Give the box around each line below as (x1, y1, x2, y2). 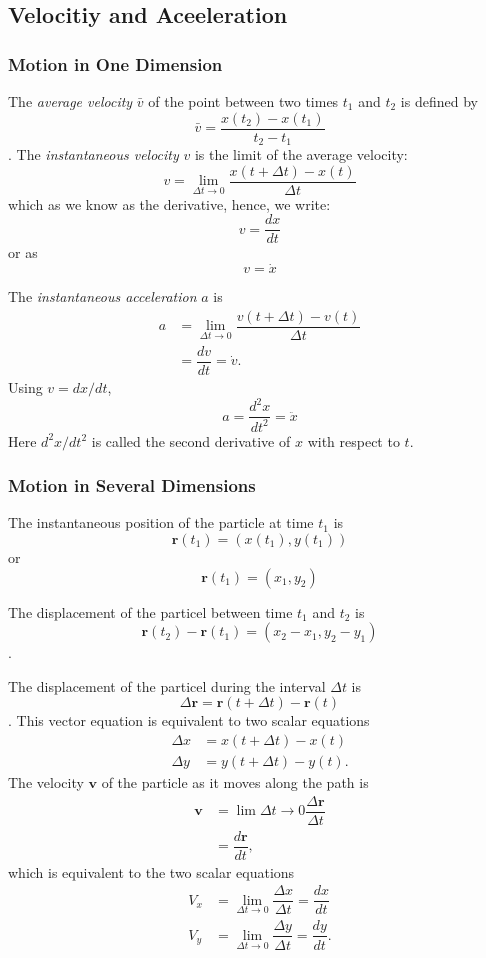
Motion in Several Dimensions (8, 473, 256, 498)
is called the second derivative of (91, 430, 291, 451)
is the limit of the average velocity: (194, 144, 408, 165)
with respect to (307, 430, 400, 451)
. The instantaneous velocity (8, 144, 179, 165)
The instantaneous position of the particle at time (8, 512, 314, 533)
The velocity (8, 771, 84, 792)
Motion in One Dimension (8, 51, 223, 76)
